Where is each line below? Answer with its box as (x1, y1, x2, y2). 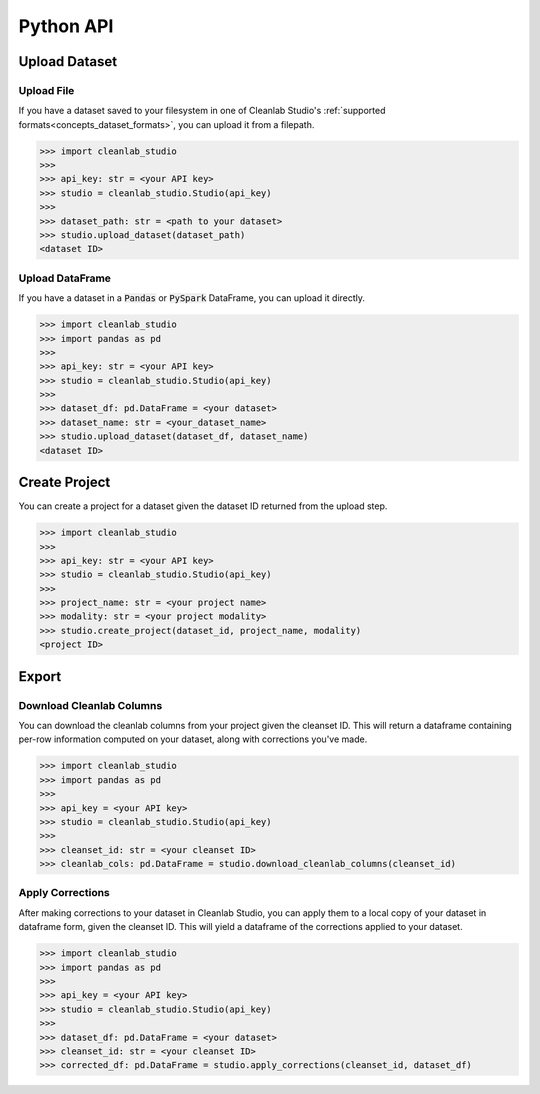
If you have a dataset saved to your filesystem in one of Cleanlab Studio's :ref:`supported (18, 105, 386, 117)
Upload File (18, 83, 75, 97)
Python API (18, 15, 114, 37)
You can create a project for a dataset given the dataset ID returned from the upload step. (18, 500, 388, 512)
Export (18, 668, 62, 685)
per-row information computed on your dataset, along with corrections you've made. (18, 733, 368, 745)
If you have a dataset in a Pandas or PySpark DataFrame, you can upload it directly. (18, 292, 365, 304)
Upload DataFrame (18, 271, 112, 285)
